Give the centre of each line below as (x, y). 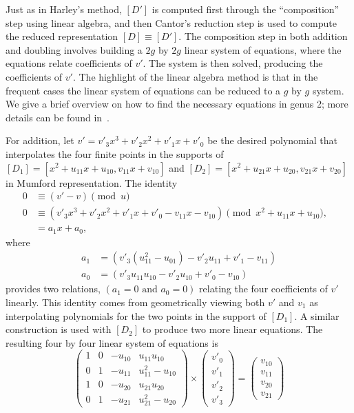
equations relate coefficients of (69, 63)
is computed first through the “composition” (246, 9)
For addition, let (40, 140)
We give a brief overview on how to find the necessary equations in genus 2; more (177, 104)
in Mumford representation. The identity (92, 182)
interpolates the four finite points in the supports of (115, 153)
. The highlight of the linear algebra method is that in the (195, 76)
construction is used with (59, 329)
